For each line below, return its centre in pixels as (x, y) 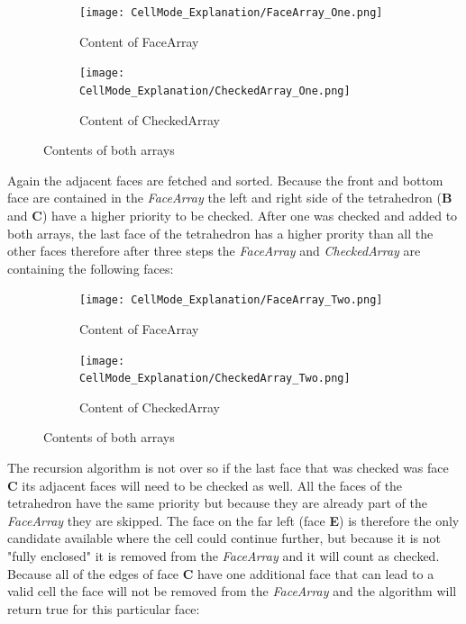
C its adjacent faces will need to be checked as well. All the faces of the (205, 485)
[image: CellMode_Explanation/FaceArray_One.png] (231, 13)
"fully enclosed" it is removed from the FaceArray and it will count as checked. (224, 556)
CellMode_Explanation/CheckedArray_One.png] (215, 90)
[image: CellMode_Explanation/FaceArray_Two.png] (231, 300)
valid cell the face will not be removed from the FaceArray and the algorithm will (232, 591)
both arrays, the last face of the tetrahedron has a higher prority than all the (220, 233)
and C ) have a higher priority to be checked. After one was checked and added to (233, 215)
